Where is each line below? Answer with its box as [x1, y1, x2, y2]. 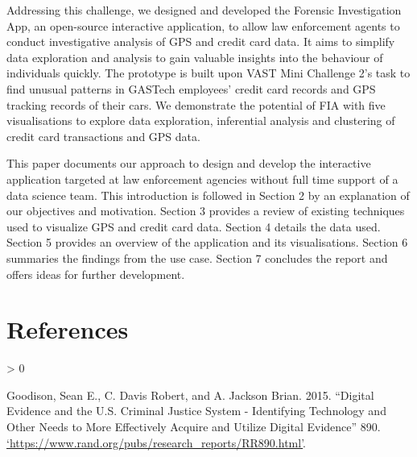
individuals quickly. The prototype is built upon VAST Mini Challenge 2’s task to [6, 64, 411, 81]
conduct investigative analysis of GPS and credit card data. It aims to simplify [6, 33, 395, 50]
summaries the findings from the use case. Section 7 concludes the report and [6, 249, 388, 266]
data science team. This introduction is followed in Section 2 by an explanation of [6, 186, 410, 203]
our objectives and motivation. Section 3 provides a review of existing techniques [6, 202, 405, 219]
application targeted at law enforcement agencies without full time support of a [6, 170, 398, 187]
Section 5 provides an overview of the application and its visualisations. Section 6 [6, 234, 408, 251]
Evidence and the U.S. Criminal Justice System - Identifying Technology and [6, 402, 386, 419]
